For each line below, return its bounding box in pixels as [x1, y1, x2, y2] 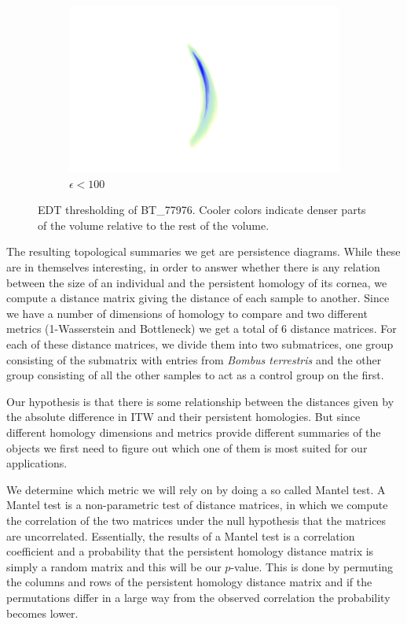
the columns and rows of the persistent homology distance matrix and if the [6, 574, 372, 590]
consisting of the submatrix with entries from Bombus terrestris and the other [6, 351, 382, 367]
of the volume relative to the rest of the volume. [38, 216, 269, 233]
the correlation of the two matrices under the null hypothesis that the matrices [6, 511, 387, 528]
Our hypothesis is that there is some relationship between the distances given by [6, 393, 394, 409]
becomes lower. [6, 604, 79, 621]
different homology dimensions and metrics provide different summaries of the [6, 423, 381, 440]
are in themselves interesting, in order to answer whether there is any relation [6, 259, 380, 275]
